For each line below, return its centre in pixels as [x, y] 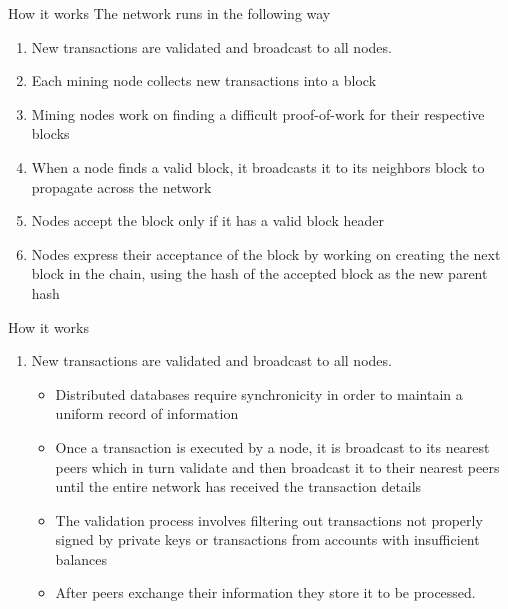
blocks [50, 133]
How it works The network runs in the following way [169, 13]
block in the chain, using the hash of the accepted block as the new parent [259, 273]
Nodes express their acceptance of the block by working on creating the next [266, 253]
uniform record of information [147, 413]
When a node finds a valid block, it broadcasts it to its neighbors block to [258, 166]
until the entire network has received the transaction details [238, 486]
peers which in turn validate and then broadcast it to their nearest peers [277, 466]
